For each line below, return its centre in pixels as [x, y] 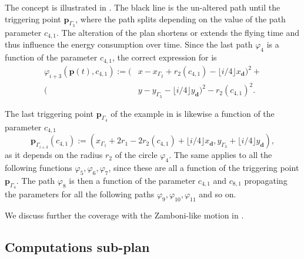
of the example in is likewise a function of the [193, 113]
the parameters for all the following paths [80, 194]
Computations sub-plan [77, 246]
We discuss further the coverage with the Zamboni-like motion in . [124, 215]
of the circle [136, 155]
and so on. [218, 194]
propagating [266, 180]
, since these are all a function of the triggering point [204, 168]
